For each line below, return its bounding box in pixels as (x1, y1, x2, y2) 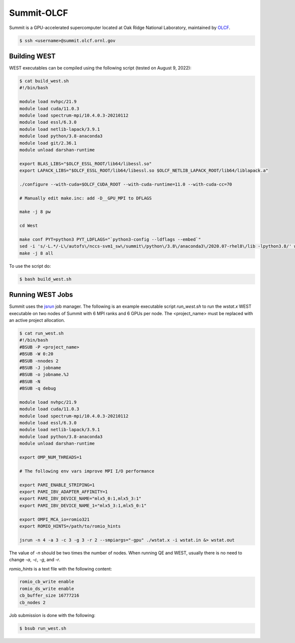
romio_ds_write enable (19, 586, 74, 591)
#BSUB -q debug (19, 386, 56, 391)
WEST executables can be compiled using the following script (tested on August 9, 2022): (9, 65, 192, 71)
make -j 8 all (19, 250, 54, 256)
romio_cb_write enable (19, 579, 74, 584)
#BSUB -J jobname (19, 365, 61, 370)
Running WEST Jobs (9, 290, 73, 299)
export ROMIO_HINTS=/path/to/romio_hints (19, 523, 121, 529)
